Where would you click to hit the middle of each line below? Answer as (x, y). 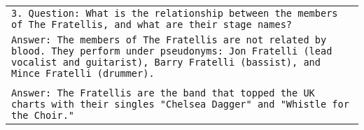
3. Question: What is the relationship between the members (175, 13)
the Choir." (43, 115)
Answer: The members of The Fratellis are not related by (169, 40)
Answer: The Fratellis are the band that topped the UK (163, 93)
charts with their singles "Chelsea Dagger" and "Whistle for (180, 104)
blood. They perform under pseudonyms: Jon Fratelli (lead (172, 51)
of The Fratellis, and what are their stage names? (152, 24)
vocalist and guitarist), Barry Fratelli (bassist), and (166, 62)
